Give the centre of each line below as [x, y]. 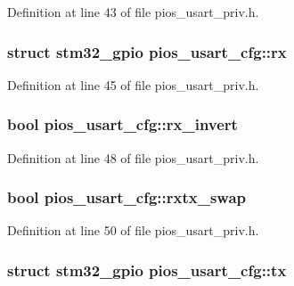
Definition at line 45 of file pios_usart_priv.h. [133, 84]
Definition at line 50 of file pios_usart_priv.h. [133, 230]
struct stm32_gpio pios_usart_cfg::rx [147, 51]
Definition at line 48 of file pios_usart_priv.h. [133, 157]
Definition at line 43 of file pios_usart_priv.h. [133, 12]
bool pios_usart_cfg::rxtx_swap [127, 197]
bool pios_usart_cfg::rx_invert [122, 124]
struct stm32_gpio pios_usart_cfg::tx [147, 270]
